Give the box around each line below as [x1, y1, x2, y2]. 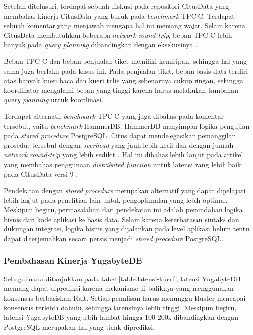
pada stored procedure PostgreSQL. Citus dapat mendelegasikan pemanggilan [4, 130, 236, 140]
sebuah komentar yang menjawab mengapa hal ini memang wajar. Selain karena [4, 20, 245, 30]
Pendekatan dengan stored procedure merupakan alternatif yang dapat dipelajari [4, 185, 246, 195]
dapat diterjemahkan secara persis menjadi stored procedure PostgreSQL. [4, 233, 224, 244]
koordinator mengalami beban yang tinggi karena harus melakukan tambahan [4, 84, 239, 95]
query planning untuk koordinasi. [4, 94, 104, 105]
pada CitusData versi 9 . [4, 168, 78, 179]
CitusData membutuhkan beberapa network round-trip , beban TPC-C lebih [4, 29, 232, 40]
